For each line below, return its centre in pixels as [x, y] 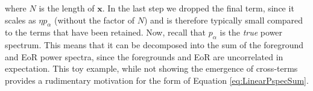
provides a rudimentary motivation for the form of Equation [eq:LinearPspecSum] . [157, 80]
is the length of [67, 8]
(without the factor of [94, 20]
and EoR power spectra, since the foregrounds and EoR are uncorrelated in [144, 56]
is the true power [251, 32]
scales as [21, 20]
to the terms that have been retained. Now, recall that [106, 32]
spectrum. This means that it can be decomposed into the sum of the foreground [154, 45]
